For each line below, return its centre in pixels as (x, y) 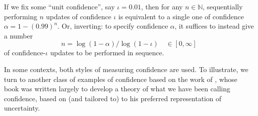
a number (18, 35)
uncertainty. (22, 108)
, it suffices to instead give (214, 26)
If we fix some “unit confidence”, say (60, 6)
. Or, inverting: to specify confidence (113, 26)
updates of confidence (79, 16)
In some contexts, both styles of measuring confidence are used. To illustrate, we (126, 69)
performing (21, 16)
